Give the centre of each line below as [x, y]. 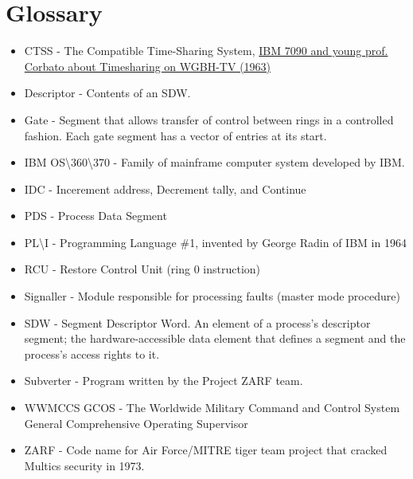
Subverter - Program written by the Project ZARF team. [164, 381]
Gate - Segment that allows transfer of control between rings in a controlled [209, 119]
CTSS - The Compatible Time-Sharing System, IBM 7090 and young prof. [206, 51]
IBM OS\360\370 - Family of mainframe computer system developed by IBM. [214, 162]
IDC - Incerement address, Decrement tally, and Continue [165, 188]
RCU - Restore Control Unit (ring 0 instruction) [142, 269]
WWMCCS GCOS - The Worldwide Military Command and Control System [212, 408]
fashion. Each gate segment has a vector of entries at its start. [175, 135]
